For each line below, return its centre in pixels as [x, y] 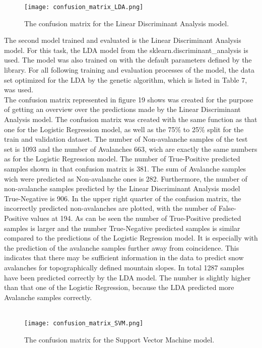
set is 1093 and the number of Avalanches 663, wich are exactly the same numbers [131, 149]
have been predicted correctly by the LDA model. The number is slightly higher [127, 277]
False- [227, 208]
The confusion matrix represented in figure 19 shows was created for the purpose [129, 99]
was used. [19, 90]
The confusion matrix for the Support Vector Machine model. [119, 339]
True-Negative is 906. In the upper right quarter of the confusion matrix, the [123, 198]
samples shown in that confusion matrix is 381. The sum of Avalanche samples [125, 168]
